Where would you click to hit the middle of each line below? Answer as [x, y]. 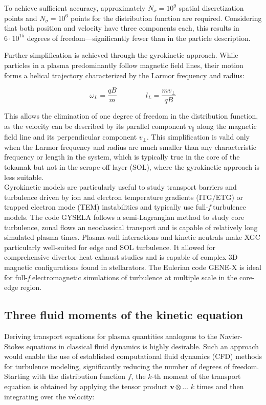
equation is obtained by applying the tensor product [86, 386]
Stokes [14, 346]
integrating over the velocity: [49, 396]
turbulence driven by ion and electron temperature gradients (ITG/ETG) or [124, 197]
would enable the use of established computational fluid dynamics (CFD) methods [133, 356]
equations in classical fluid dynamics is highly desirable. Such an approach [143, 346]
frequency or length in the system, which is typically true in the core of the [122, 157]
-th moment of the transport [196, 376]
